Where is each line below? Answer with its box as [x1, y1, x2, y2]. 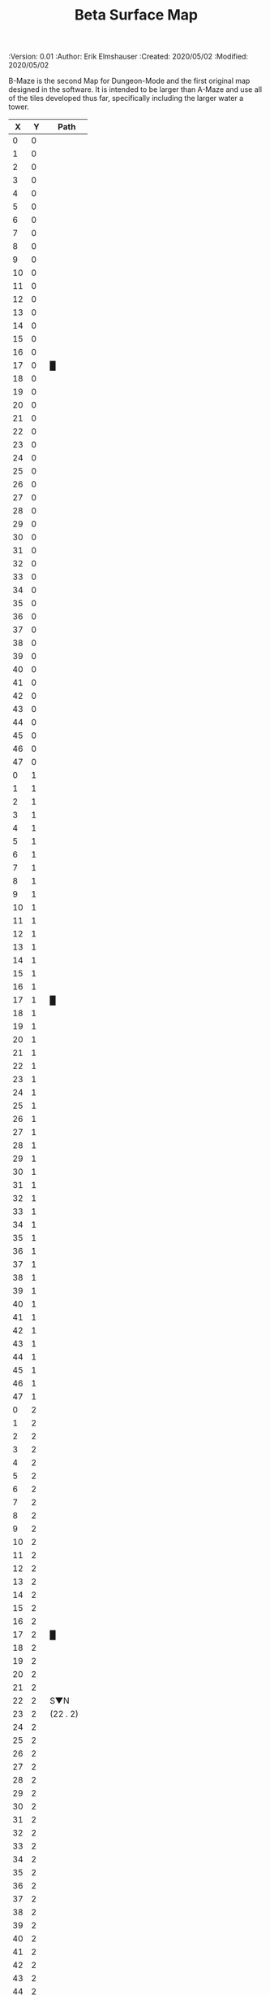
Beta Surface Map [74, 6, 199, 24]
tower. [8, 102, 30, 111]
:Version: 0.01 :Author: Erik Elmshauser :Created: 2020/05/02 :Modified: [8, 51, 249, 62]
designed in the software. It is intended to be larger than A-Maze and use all [8, 85, 262, 94]
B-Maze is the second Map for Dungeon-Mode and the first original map [8, 76, 251, 86]
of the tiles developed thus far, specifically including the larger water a [8, 94, 244, 103]
